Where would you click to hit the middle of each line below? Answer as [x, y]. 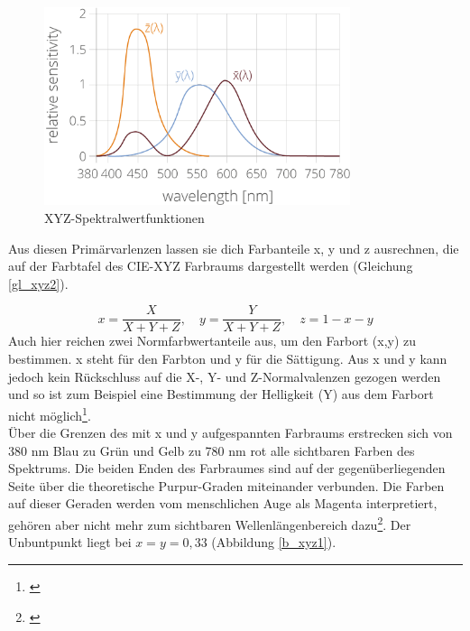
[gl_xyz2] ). [38, 283]
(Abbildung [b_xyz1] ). [274, 542]
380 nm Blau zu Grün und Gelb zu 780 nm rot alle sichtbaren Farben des [212, 450]
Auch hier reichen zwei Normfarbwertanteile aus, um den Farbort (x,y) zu [212, 341]
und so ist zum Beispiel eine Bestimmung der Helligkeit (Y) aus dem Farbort [221, 394]
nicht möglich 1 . [50, 413]
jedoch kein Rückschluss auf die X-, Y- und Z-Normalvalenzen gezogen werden [225, 376]
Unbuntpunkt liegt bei [70, 542]
